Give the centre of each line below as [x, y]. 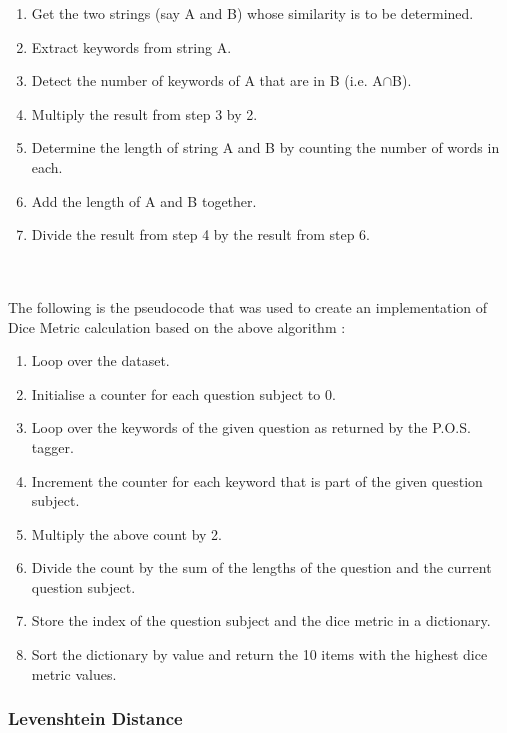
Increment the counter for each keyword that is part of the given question [257, 480]
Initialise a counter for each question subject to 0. [183, 393]
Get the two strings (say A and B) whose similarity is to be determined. [252, 13]
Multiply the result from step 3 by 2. [144, 113]
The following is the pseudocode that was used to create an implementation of [248, 306]
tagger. [52, 446]
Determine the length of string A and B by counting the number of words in [265, 147]
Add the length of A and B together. [144, 200]
